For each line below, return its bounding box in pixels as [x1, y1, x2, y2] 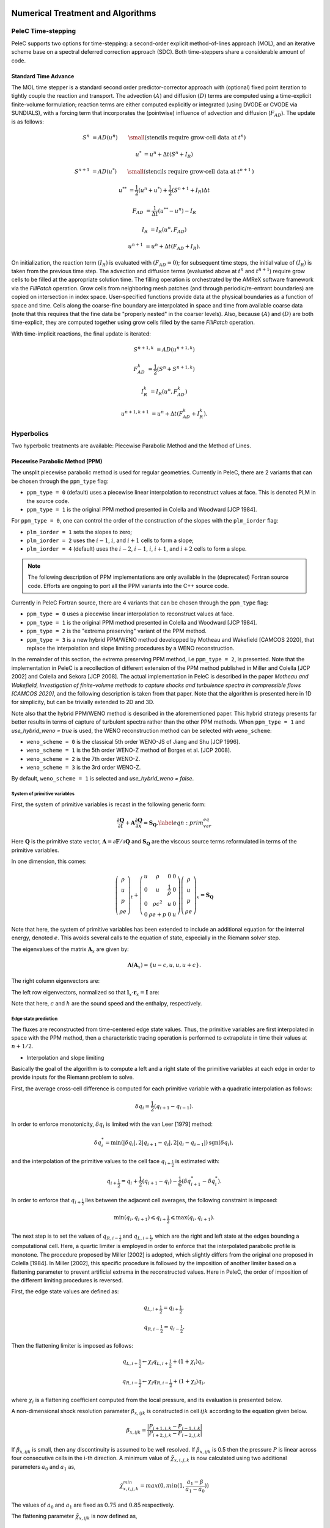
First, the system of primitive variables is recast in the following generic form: [11, 801, 206, 808]
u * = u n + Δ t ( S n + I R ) [135, 150, 194, 159]
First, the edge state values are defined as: [11, 1288, 119, 1295]
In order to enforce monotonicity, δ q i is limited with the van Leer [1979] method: [11, 1120, 213, 1129]
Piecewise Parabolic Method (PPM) [11, 457, 103, 465]
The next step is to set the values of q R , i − [11, 1232, 119, 1241]
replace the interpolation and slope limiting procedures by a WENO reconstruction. [26, 644, 235, 652]
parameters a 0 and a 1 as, [11, 1463, 76, 1472]
